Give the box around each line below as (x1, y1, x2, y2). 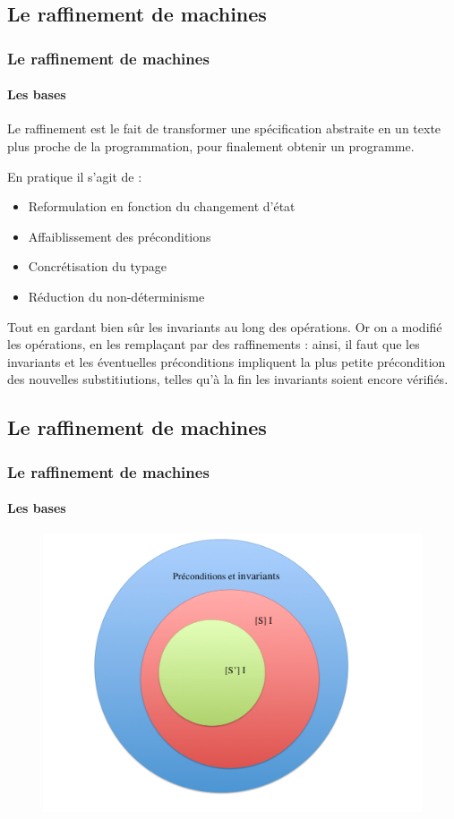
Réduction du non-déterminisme (28, 286, 205, 305)
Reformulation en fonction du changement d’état (28, 197, 296, 216)
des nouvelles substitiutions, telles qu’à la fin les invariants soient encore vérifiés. (7, 370, 449, 388)
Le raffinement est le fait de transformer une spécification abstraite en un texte (7, 119, 441, 138)
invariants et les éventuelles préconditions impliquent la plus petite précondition (7, 352, 446, 371)
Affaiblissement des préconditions (28, 226, 211, 245)
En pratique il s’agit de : (7, 166, 142, 185)
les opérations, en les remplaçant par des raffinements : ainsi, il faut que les (7, 335, 420, 354)
